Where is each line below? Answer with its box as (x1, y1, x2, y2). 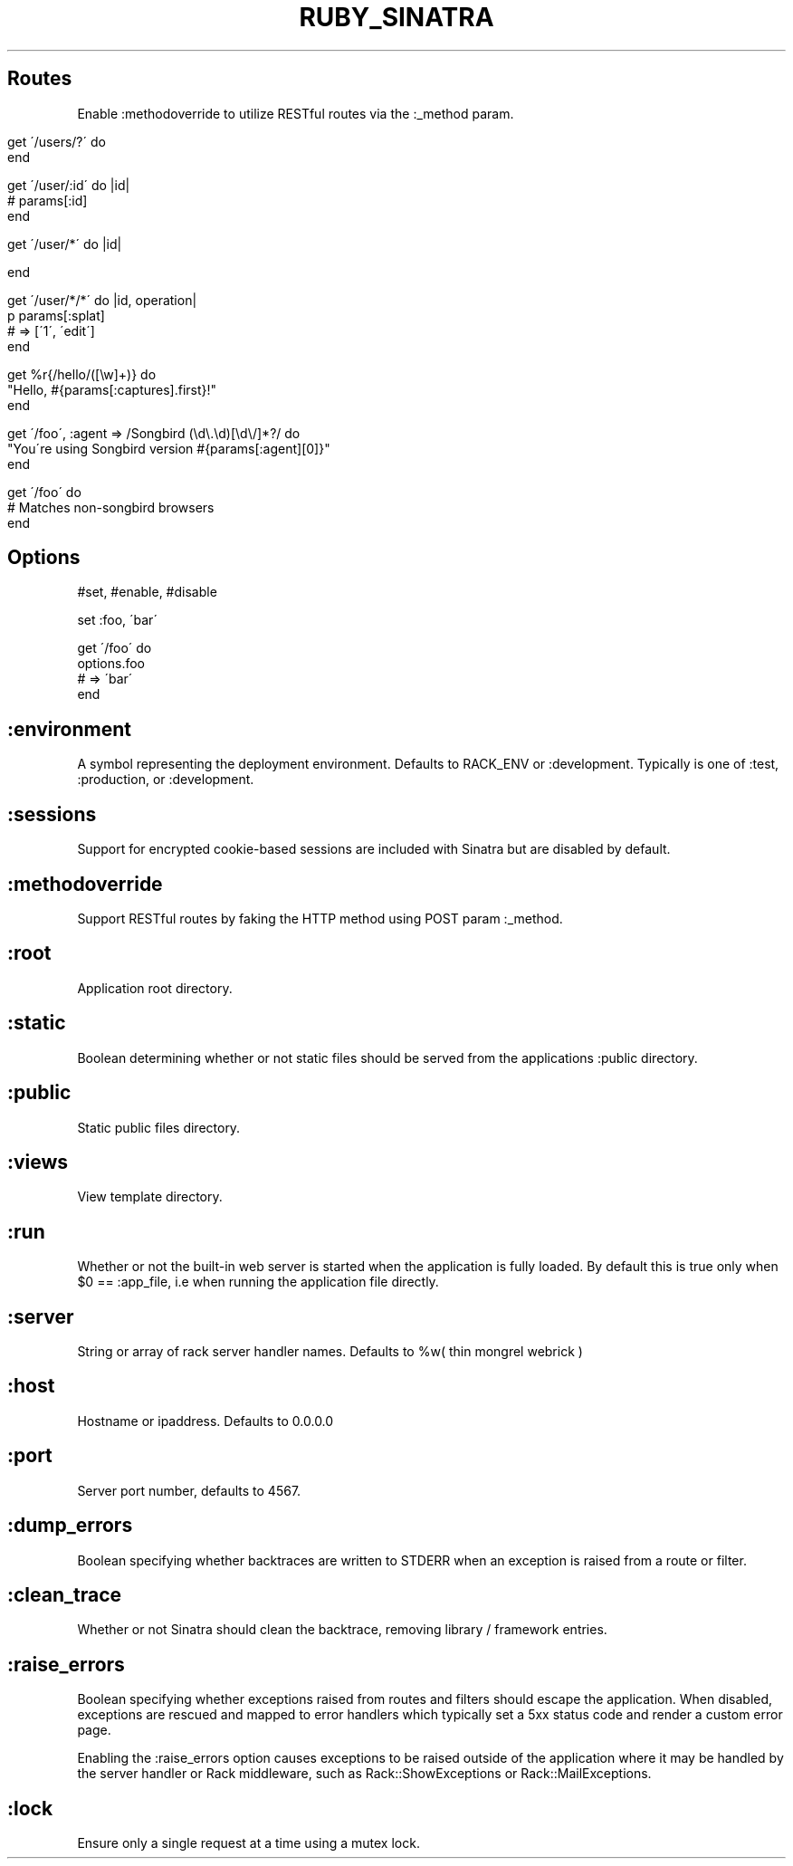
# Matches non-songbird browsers (7, 499, 215, 515)
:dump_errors (7, 1514, 133, 1537)
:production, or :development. (77, 771, 254, 788)
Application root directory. (77, 980, 233, 996)
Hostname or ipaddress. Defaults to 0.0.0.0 (77, 1412, 334, 1429)
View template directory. (77, 1189, 223, 1205)
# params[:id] (7, 192, 88, 208)
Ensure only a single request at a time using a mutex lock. (77, 1835, 420, 1852)
